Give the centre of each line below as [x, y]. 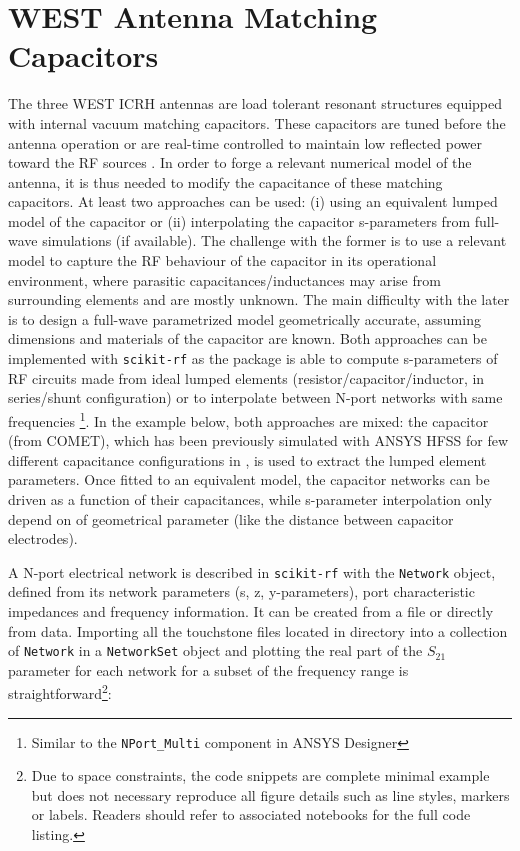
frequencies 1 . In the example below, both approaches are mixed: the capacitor [248, 419]
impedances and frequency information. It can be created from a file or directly [251, 610]
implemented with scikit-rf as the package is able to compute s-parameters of [253, 358]
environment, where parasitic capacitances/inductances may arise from [224, 279]
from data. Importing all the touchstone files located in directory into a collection [258, 630]
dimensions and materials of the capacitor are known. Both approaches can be [247, 338]
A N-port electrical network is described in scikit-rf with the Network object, [252, 571]
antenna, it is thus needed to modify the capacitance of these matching [225, 181]
